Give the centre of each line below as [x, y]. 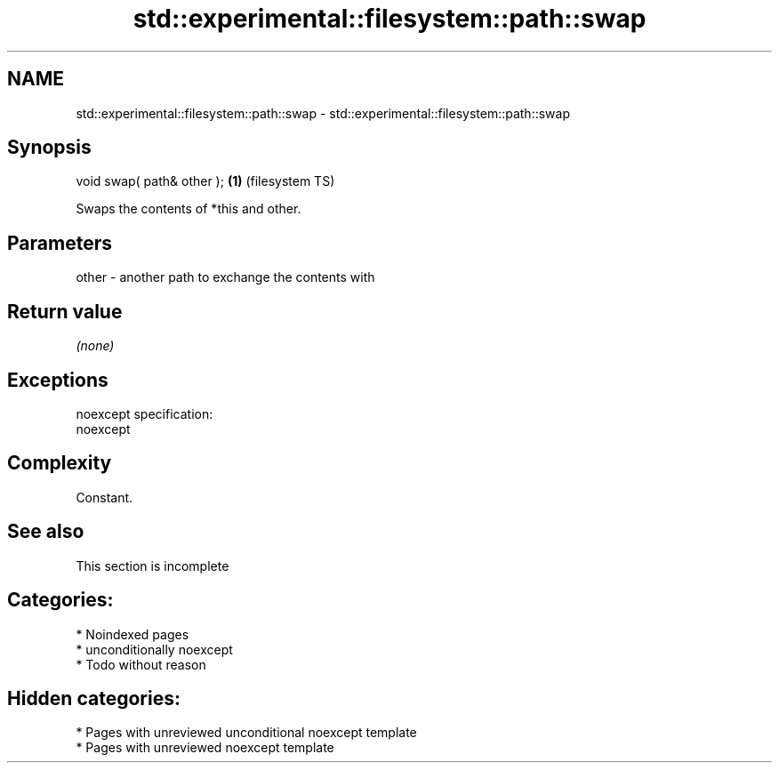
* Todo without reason [141, 664]
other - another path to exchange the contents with [225, 277]
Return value [65, 311]
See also [46, 532]
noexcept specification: [145, 413]
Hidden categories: [94, 698]
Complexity [60, 463]
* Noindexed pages [133, 634]
